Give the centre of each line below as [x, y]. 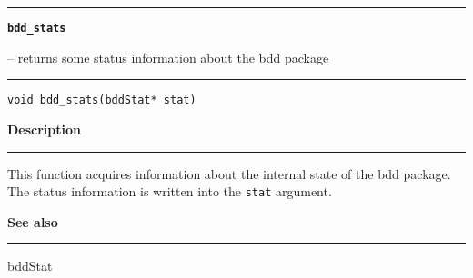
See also [33, 221]
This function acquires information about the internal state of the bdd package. [229, 173]
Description [45, 129]
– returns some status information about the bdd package [168, 57]
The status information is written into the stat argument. [170, 191]
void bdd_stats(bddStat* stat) [102, 100]
